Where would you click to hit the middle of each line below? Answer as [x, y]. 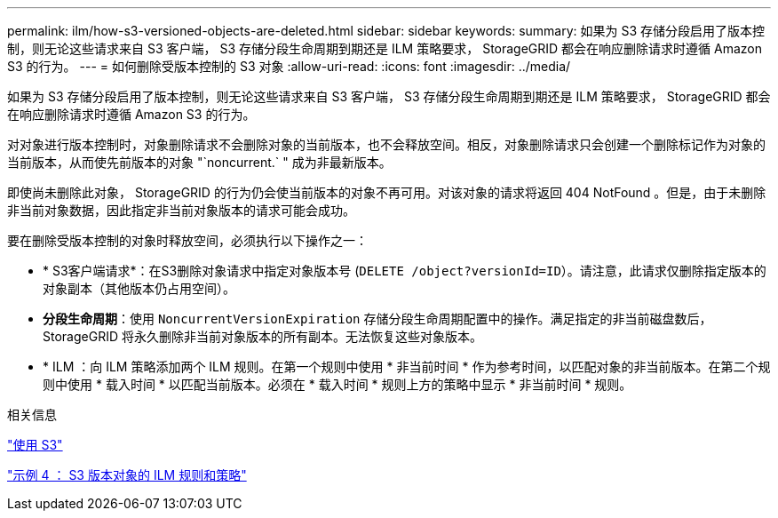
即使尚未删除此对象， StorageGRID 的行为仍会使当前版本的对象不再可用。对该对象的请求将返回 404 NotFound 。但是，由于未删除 [387, 192]
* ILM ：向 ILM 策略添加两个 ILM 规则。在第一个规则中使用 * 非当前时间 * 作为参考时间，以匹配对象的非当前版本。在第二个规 [407, 367]
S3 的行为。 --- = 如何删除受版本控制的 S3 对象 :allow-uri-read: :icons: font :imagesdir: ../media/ [289, 66]
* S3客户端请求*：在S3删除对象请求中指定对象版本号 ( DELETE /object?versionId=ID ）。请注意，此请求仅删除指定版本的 [405, 271]
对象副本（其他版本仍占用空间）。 [139, 288]
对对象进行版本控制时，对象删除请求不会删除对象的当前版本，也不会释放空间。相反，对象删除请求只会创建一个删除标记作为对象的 [386, 144]
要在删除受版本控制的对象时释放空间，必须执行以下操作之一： [187, 240]
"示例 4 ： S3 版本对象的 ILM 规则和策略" [127, 475]
